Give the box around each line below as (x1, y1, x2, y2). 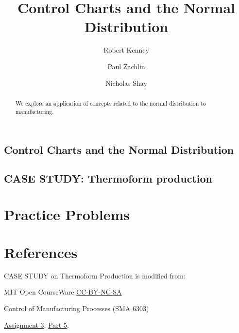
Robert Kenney (103, 45, 149, 55)
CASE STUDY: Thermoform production (4, 170, 212, 185)
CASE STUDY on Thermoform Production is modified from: (4, 270, 186, 280)
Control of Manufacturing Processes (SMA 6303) (4, 303, 149, 314)
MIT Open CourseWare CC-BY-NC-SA (4, 287, 122, 297)
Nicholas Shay (105, 77, 147, 88)
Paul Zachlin (107, 61, 145, 71)
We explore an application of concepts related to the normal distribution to (15, 99, 206, 107)
